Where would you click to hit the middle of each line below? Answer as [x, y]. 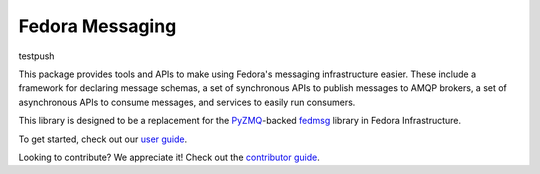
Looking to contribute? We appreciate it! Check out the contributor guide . [169, 157]
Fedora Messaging [97, 26]
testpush [36, 56]
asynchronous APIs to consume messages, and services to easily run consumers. [187, 102]
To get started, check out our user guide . [103, 139]
